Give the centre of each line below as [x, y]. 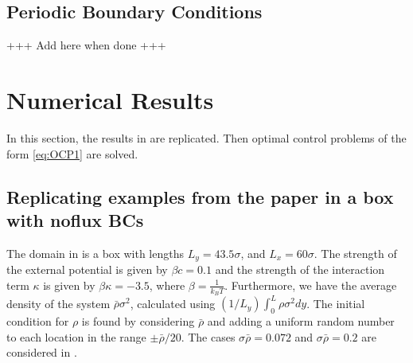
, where [167, 285]
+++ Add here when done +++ [86, 45]
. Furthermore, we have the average [311, 285]
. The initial [336, 303]
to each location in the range [76, 336]
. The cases [208, 336]
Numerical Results [110, 99]
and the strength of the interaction [300, 269]
